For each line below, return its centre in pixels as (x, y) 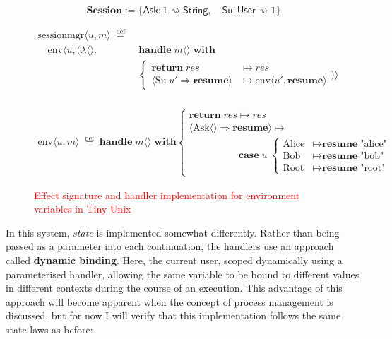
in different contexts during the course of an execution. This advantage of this (174, 288)
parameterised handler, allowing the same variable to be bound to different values (183, 274)
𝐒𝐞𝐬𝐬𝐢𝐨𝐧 (104, 11)
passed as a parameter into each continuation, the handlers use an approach (170, 246)
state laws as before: (49, 329)
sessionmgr (61, 36)
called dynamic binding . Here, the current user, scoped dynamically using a (174, 260)
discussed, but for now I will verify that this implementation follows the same (173, 315)
